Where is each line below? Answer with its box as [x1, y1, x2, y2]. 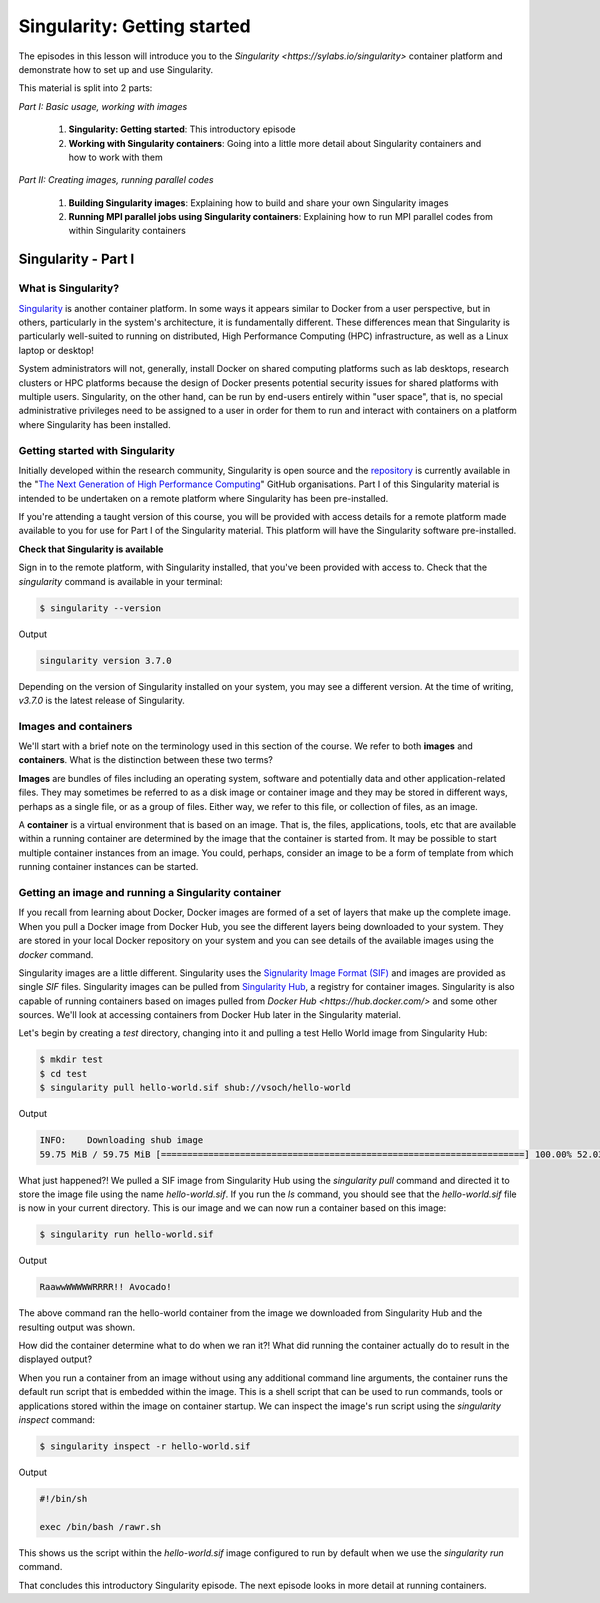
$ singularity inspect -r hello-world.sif [39, 1441, 251, 1452]
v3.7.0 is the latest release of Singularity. [18, 694, 185, 706]
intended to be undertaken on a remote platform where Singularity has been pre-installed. [18, 492, 389, 504]
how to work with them [68, 151, 164, 163]
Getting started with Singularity [18, 443, 175, 457]
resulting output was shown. [18, 1321, 136, 1333]
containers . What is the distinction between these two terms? [18, 754, 274, 766]
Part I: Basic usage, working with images [18, 100, 188, 112]
